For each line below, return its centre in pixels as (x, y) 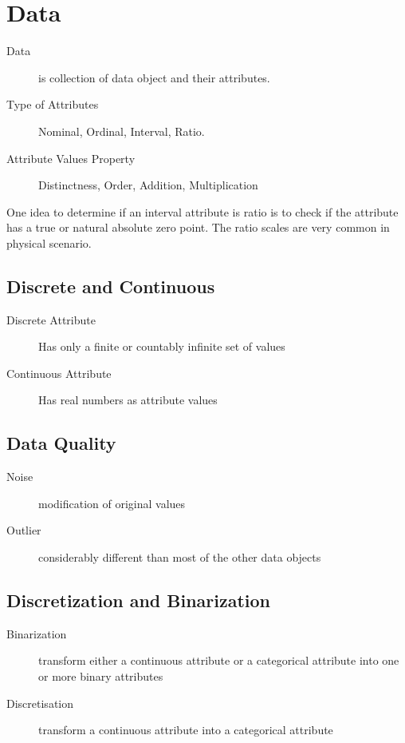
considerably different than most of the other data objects (180, 557)
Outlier (24, 530)
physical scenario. (49, 242)
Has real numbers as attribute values (128, 400)
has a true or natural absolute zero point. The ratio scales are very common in (198, 227)
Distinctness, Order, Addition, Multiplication (148, 185)
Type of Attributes (53, 104)
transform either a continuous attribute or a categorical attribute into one (219, 660)
